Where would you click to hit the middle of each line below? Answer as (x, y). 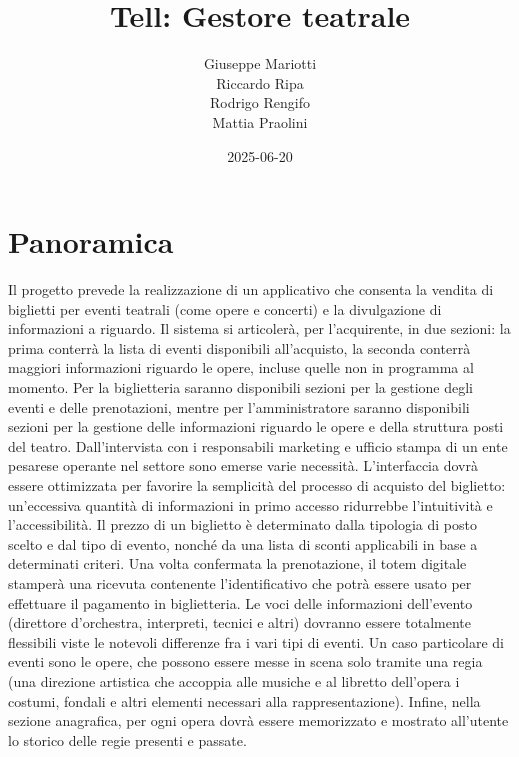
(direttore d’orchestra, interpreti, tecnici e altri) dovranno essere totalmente (239, 622)
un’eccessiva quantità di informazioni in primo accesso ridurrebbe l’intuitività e (250, 504)
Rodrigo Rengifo (259, 102)
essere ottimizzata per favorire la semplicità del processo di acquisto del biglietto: (257, 484)
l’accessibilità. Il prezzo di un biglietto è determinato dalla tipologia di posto (242, 524)
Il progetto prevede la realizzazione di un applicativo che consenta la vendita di (251, 289)
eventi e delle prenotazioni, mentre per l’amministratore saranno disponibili (239, 406)
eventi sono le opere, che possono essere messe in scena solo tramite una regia (245, 661)
